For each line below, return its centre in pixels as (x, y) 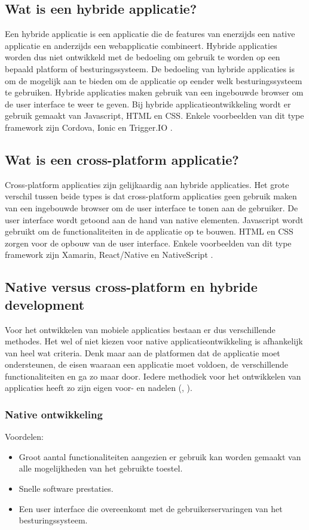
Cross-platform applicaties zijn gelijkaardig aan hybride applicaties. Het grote (147, 184)
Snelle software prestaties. (66, 489)
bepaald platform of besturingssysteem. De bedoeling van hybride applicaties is (150, 68)
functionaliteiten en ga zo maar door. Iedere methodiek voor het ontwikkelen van (153, 376)
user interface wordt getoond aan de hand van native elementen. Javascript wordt (154, 219)
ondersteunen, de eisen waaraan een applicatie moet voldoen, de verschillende (146, 364)
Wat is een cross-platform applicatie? (122, 159)
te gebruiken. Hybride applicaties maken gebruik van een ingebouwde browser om (154, 92)
